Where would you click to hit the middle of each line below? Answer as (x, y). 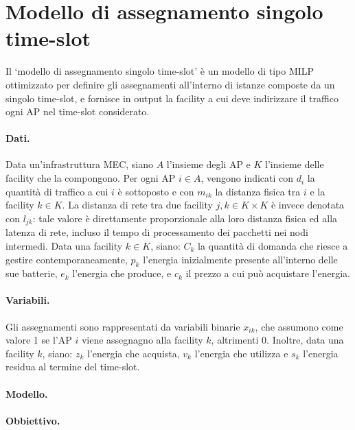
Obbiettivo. (33, 420)
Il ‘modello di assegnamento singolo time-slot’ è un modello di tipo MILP (160, 71)
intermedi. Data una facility (64, 245)
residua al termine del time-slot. (73, 367)
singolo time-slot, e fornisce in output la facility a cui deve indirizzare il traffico (172, 98)
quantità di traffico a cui (57, 191)
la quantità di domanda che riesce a (273, 245)
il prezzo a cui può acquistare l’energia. (268, 273)
